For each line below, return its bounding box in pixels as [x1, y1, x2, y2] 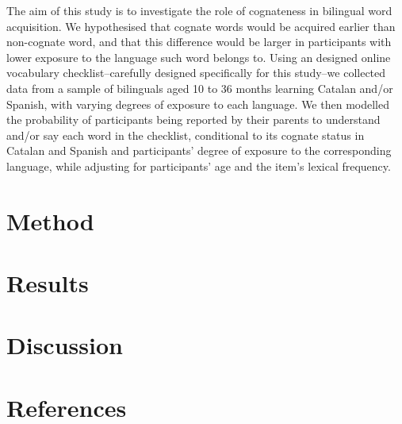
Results [6, 267, 89, 299]
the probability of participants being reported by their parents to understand [6, 111, 381, 128]
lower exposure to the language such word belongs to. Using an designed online [6, 48, 391, 65]
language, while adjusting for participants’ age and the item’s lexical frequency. [6, 157, 391, 174]
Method [6, 204, 94, 237]
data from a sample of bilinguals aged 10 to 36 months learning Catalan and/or [6, 79, 393, 96]
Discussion [6, 329, 123, 361]
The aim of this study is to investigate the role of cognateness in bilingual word [6, 2, 392, 18]
